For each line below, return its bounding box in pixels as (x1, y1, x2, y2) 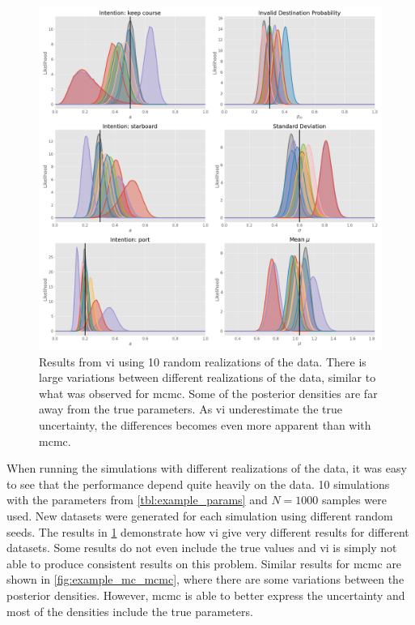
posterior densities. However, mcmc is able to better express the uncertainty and (6, 586, 405, 603)
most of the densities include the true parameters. (6, 602, 253, 619)
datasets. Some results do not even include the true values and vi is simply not (6, 539, 397, 556)
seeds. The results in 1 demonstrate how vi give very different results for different (6, 523, 409, 540)
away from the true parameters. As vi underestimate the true (39, 400, 342, 417)
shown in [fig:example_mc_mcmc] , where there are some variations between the (6, 571, 404, 588)
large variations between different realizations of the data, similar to (39, 369, 376, 386)
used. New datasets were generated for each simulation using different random (6, 507, 393, 524)
